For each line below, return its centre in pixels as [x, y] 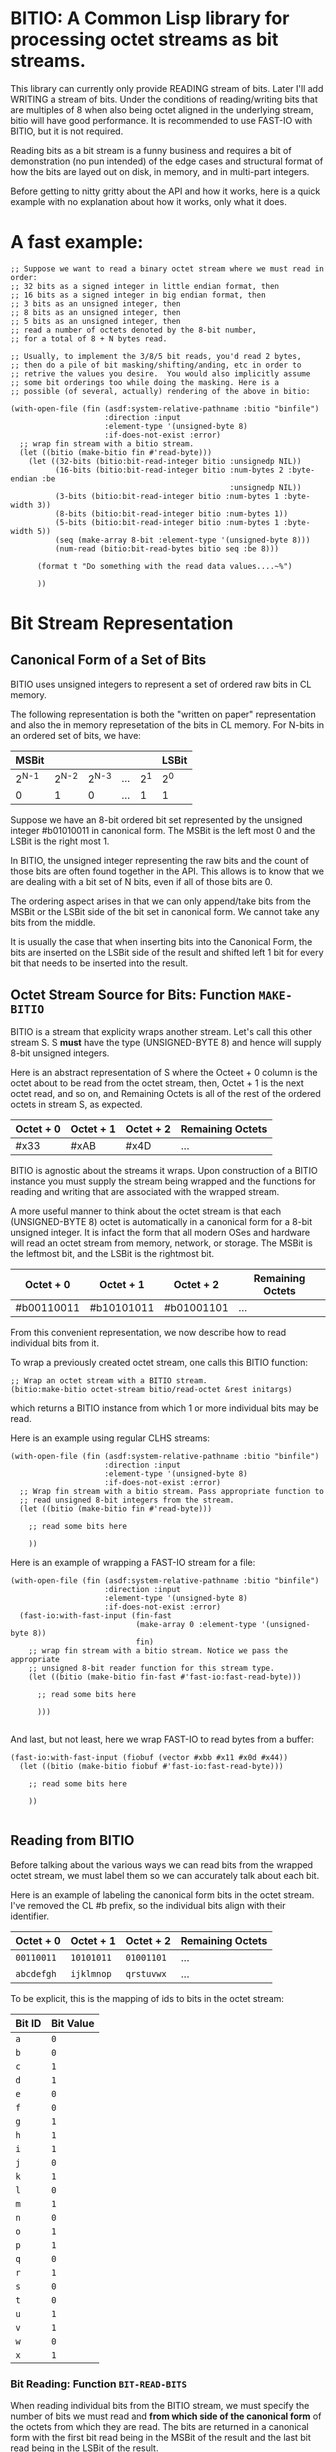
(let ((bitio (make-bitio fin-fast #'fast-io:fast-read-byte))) [165, 1677]
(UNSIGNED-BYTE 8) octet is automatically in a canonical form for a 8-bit [161, 1222]
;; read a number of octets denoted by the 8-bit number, [133, 330]
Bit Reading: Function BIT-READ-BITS [99, 2384]
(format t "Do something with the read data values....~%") [164, 566]
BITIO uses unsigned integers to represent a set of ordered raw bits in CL [161, 684]
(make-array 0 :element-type [196, 1625]
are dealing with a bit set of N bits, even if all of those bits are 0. [141, 882]
